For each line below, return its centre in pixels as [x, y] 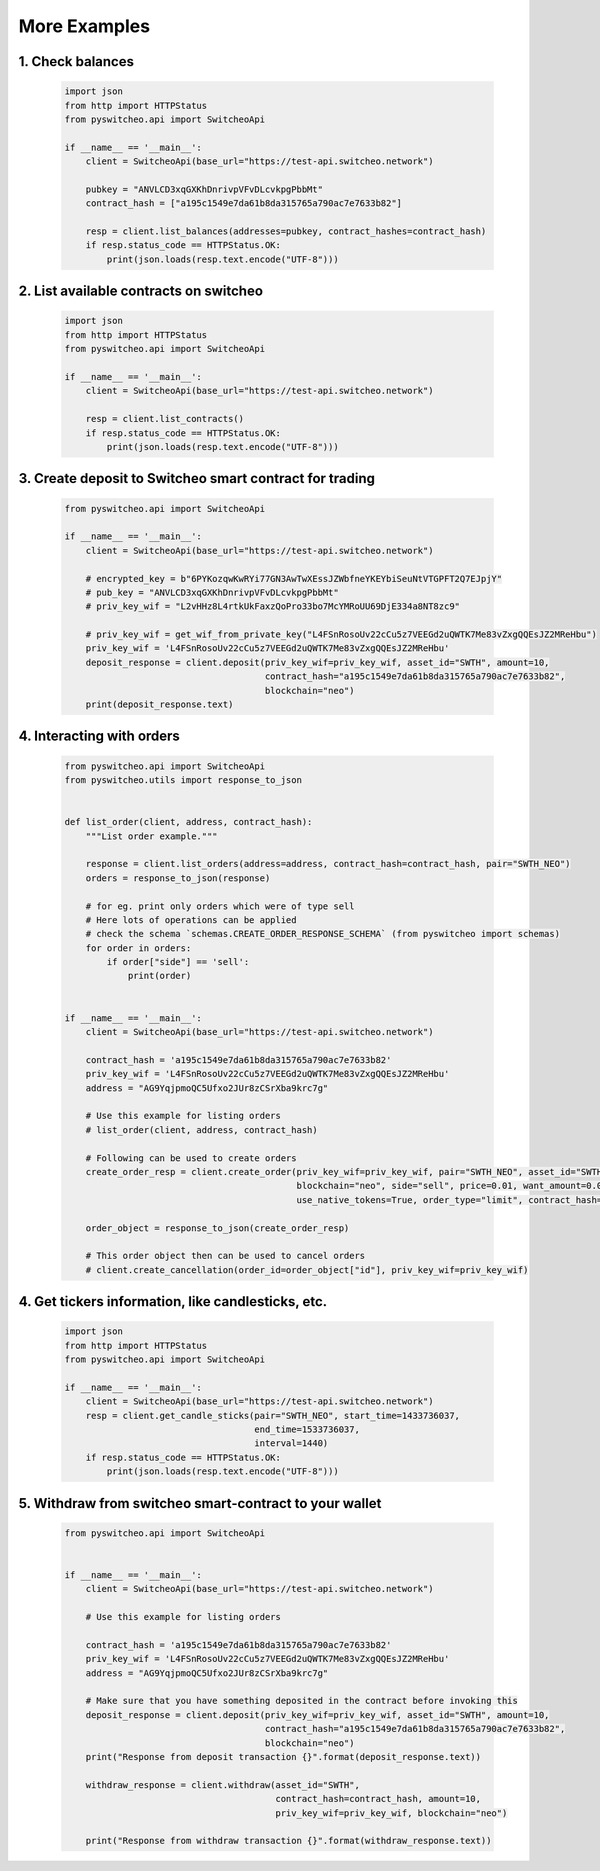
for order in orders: [138, 948]
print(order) [159, 976]
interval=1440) [291, 1443]
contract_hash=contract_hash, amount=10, [378, 1799]
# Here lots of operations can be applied [191, 919]
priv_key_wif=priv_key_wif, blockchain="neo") [391, 1813]
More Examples [84, 26]
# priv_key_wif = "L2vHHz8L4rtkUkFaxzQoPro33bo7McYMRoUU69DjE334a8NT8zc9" [272, 606]
